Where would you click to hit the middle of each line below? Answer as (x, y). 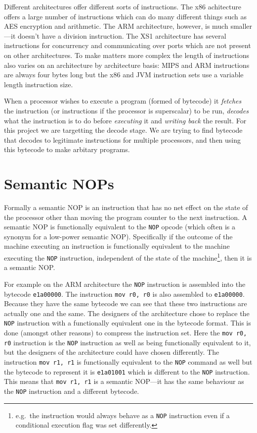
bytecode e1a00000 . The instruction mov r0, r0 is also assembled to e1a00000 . (124, 294)
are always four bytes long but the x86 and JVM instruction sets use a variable (124, 75)
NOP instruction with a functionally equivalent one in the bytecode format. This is (128, 323)
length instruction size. (39, 84)
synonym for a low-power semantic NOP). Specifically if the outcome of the (118, 236)
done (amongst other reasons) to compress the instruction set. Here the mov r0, (126, 333)
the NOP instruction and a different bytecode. (72, 391)
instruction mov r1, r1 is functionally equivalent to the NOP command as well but (128, 362)
